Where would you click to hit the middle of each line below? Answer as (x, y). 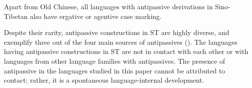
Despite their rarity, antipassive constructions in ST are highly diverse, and (117, 32)
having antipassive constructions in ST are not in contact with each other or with (126, 51)
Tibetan (16, 16)
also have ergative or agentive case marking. (96, 16)
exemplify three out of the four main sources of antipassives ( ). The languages (121, 42)
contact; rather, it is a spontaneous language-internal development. (104, 80)
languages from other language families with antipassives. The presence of (115, 61)
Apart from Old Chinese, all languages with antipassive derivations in (108, 6)
